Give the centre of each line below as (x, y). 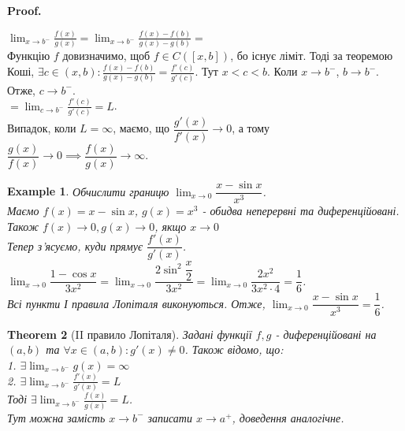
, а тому (251, 128)
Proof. (24, 10)
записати (170, 417)
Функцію (29, 56)
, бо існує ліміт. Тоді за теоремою (312, 56)
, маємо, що (141, 128)
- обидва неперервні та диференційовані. (301, 211)
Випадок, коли (42, 128)
